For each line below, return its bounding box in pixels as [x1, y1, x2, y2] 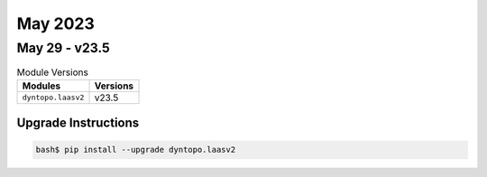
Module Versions [16, 66, 89, 79]
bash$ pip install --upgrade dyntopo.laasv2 [35, 144, 236, 155]
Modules [22, 79, 61, 92]
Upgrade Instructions [16, 116, 140, 131]
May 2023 [16, 14, 95, 33]
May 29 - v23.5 [16, 40, 110, 56]
